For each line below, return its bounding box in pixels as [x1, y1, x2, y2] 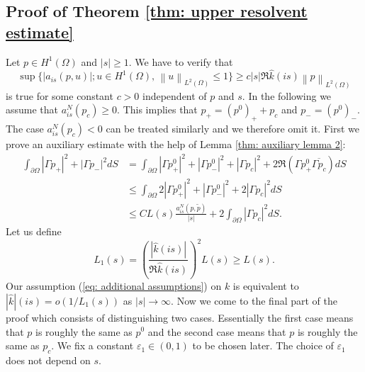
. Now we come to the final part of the [171, 293, 338, 308]
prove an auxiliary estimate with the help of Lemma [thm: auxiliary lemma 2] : [6, 137, 346, 151]
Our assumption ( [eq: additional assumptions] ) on [6, 278, 222, 293]
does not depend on [6, 352, 91, 367]
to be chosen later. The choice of [192, 338, 334, 353]
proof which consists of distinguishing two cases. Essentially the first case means [6, 310, 354, 325]
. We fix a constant [51, 338, 134, 353]
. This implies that [117, 102, 198, 117]
